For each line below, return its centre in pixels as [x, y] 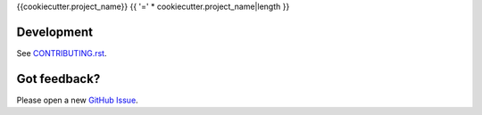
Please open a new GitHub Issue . [77, 100]
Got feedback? [58, 79]
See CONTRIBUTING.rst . [62, 53]
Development [55, 32]
